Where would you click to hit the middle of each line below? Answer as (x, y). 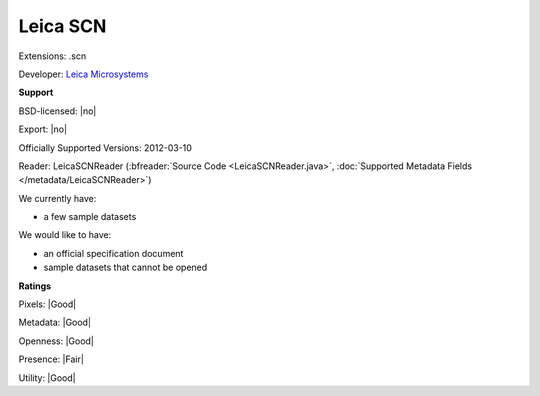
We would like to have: (65, 235)
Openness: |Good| (56, 341)
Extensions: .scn (52, 56)
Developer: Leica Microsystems (83, 74)
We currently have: (57, 198)
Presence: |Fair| (51, 359)
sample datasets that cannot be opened (125, 267)
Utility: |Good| (47, 377)
